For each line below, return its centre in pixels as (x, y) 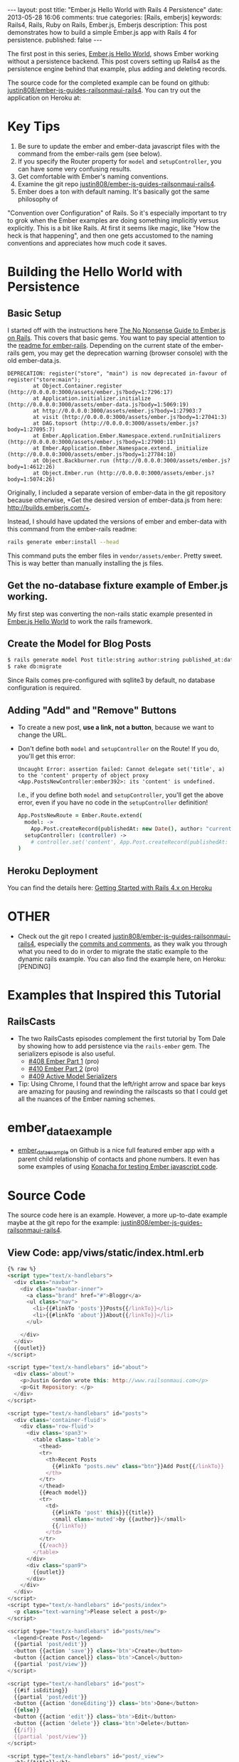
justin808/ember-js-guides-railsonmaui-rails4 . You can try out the (104, 90)
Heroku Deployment (53, 870)
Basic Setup (34, 313)
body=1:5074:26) (31, 479)
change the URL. (42, 735)
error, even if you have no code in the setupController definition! (113, 802)
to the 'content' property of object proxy (83, 775)
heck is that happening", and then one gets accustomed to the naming (110, 235)
